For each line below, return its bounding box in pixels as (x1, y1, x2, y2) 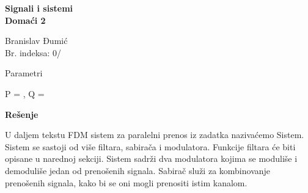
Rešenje (5, 107, 38, 120)
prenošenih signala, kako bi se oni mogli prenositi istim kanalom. (5, 176, 248, 189)
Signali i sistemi (5, 2, 73, 14)
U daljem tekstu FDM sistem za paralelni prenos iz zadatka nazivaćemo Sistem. (5, 128, 304, 141)
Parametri (5, 67, 43, 79)
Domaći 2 (5, 13, 46, 26)
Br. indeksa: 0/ (5, 46, 62, 59)
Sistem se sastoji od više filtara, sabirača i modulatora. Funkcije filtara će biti (5, 140, 296, 153)
